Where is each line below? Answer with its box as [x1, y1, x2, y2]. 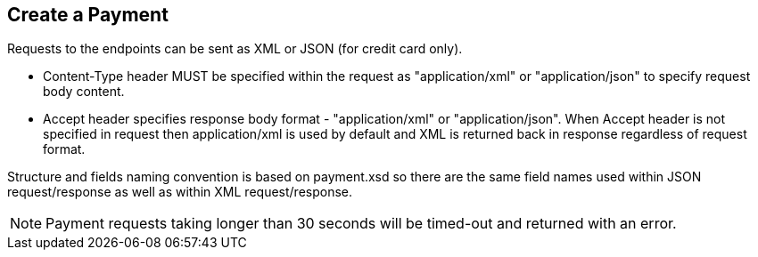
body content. [43, 84, 125, 100]
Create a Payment [7, 4, 169, 26]
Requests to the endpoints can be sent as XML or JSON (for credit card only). [7, 41, 463, 57]
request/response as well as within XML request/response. [7, 184, 353, 200]
